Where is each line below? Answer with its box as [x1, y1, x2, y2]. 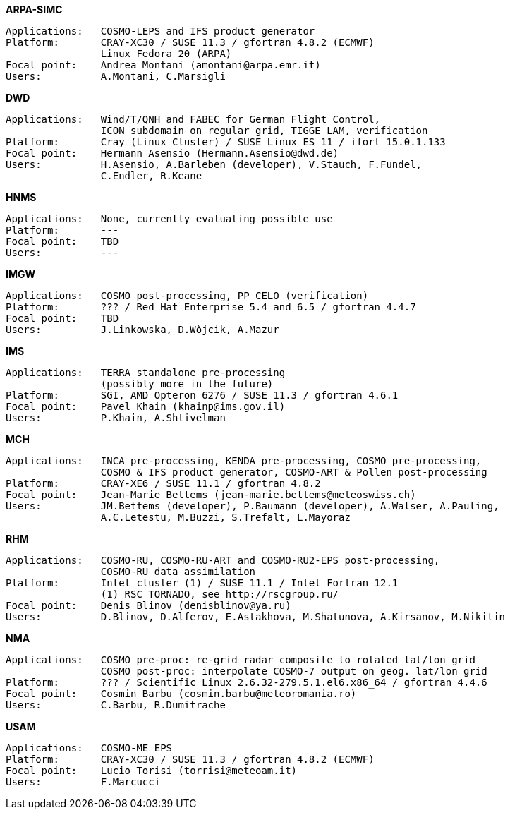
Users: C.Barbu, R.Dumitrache [6, 699, 226, 711]
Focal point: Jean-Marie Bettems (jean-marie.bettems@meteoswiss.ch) [6, 489, 416, 500]
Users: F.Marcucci [6, 776, 161, 787]
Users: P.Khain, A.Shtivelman [6, 412, 226, 423]
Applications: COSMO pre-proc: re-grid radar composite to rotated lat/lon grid [6, 654, 475, 665]
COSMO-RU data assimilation [100, 566, 256, 577]
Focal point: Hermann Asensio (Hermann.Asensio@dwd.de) [6, 147, 339, 159]
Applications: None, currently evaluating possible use [6, 213, 333, 224]
